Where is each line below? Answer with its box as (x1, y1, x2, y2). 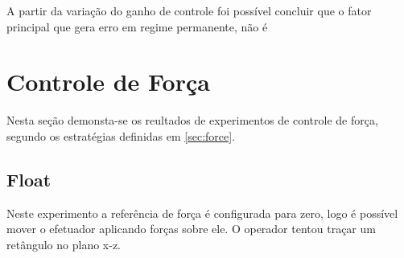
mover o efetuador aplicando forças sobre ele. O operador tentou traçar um (6, 220, 376, 237)
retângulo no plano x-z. (6, 235, 122, 252)
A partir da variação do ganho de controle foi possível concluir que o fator (6, 2, 372, 18)
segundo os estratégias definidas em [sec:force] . (6, 127, 236, 144)
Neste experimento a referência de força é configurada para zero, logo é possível (6, 204, 398, 221)
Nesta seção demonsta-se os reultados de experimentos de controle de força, (6, 112, 378, 129)
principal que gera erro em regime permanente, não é (6, 18, 268, 35)
